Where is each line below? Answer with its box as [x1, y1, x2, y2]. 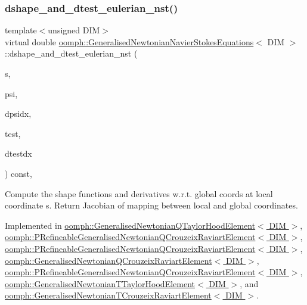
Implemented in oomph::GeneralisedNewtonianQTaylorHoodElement [5, 219, 256, 231]
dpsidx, [5, 107, 32, 120]
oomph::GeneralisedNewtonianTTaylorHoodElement [5, 277, 195, 290]
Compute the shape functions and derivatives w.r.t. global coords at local [5, 187, 273, 200]
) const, [5, 167, 32, 179]
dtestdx [5, 147, 32, 160]
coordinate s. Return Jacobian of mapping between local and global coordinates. [5, 199, 298, 211]
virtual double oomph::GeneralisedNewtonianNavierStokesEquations [5, 35, 254, 48]
